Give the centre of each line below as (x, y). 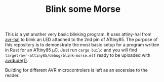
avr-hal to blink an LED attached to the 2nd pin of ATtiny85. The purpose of (82, 40)
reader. (12, 76)
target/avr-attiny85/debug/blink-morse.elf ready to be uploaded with (78, 55)
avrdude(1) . (17, 61)
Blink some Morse (83, 9)
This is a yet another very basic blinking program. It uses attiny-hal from (78, 34)
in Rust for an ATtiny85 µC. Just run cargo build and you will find (71, 50)
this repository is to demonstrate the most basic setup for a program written (82, 45)
